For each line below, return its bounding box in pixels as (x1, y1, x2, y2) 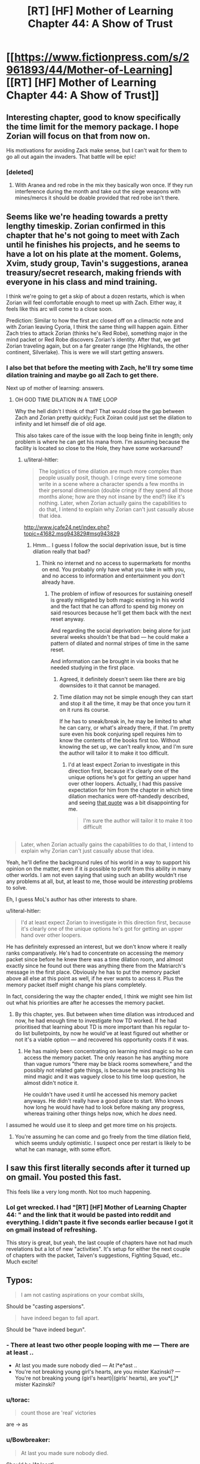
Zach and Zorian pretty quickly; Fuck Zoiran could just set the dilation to (14, 414, 192, 422)
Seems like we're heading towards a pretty (6, 211, 168, 222)
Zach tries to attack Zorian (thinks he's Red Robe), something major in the (6, 330, 187, 337)
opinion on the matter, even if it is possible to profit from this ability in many (6, 865, 192, 872)
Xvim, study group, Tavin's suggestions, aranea (6, 258, 189, 268)
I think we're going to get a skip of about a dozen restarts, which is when (6, 293, 185, 300)
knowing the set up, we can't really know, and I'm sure (59, 743, 193, 751)
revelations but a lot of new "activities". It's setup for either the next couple (6, 1245, 190, 1252)
